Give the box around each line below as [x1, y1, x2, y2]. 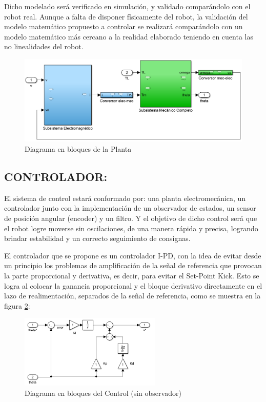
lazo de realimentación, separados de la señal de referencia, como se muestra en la [4, 290, 261, 301]
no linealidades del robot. [4, 41, 84, 52]
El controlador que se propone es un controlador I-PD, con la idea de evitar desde [4, 250, 261, 260]
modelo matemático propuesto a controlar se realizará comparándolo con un [4, 21, 243, 32]
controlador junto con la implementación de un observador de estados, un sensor [4, 203, 256, 213]
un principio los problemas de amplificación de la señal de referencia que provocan [4, 260, 262, 271]
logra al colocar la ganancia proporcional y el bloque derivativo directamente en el [4, 280, 262, 291]
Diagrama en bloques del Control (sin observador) [25, 387, 181, 398]
